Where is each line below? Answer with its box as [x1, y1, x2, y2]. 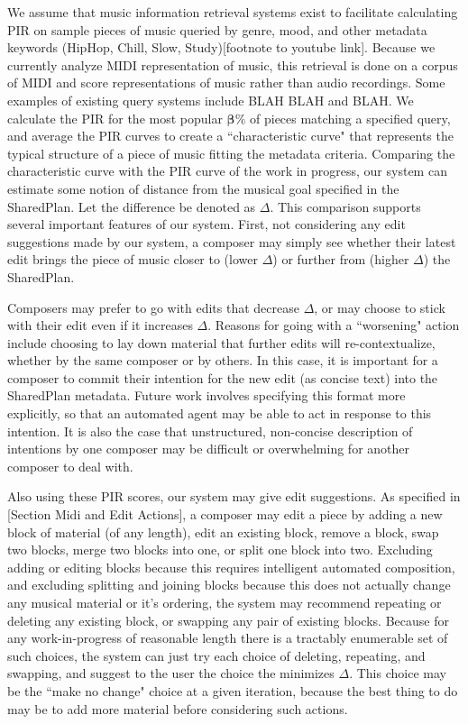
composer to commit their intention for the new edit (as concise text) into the [7, 368, 438, 387]
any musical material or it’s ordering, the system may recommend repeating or [7, 593, 442, 611]
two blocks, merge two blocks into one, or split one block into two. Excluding [7, 540, 433, 559]
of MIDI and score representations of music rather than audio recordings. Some [7, 73, 445, 92]
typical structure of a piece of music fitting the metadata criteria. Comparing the [7, 143, 455, 162]
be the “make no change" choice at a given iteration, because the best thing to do [7, 681, 458, 700]
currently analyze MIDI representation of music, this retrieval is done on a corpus [7, 55, 458, 74]
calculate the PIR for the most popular [7, 108, 223, 127]
